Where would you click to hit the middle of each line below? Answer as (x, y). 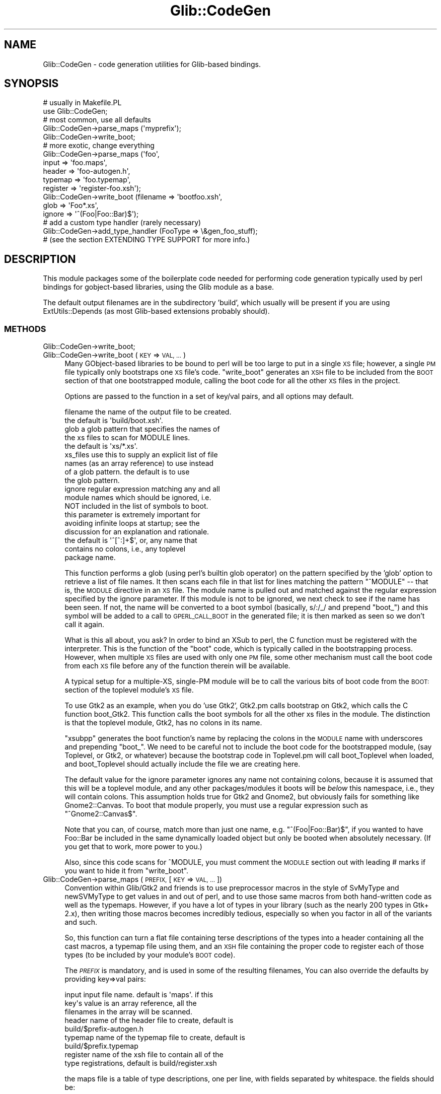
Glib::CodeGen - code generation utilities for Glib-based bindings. (152, 64)
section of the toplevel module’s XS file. (129, 690)
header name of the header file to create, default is (149, 1020)
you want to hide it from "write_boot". (127, 871)
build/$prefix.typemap (101, 1046)
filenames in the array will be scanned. (128, 1012)
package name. (90, 558)
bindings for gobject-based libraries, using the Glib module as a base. (159, 287)
